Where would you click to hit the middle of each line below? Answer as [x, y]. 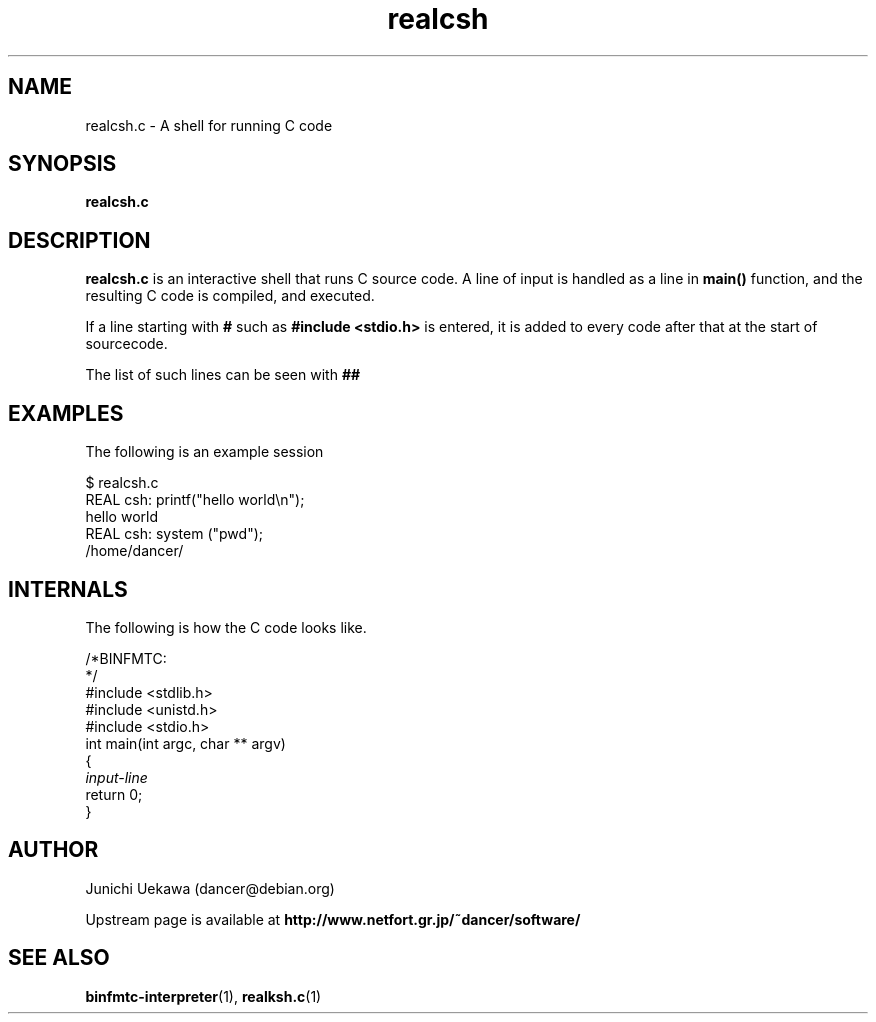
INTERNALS [68, 589]
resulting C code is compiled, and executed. [230, 296]
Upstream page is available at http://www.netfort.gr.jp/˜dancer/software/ [333, 919]
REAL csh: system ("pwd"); [174, 534]
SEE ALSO [59, 958]
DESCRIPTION [79, 240]
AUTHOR [53, 850]
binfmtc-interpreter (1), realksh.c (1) [203, 996]
